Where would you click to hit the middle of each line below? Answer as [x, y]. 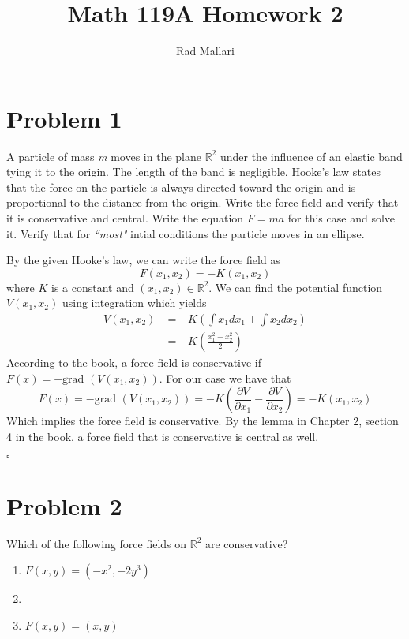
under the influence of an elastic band [311, 156]
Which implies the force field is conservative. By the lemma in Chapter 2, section [203, 421]
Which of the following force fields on [97, 543]
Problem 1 [64, 118]
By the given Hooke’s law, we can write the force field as [143, 260]
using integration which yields [134, 303]
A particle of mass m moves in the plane [104, 156]
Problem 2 [64, 505]
